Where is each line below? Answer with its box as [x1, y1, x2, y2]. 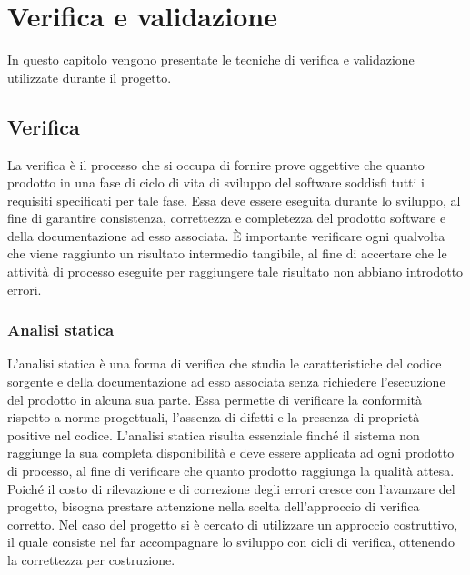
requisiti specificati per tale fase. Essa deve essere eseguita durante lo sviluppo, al [7, 190, 461, 209]
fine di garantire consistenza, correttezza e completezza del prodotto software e [7, 208, 446, 227]
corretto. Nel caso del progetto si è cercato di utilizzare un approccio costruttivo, [7, 514, 458, 533]
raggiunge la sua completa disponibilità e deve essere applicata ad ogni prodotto [7, 443, 455, 462]
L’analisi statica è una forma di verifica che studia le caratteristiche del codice [7, 354, 442, 373]
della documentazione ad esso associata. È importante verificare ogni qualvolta [7, 226, 445, 245]
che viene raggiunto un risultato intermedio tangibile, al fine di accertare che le [7, 244, 447, 263]
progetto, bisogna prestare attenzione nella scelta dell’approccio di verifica [7, 497, 420, 516]
